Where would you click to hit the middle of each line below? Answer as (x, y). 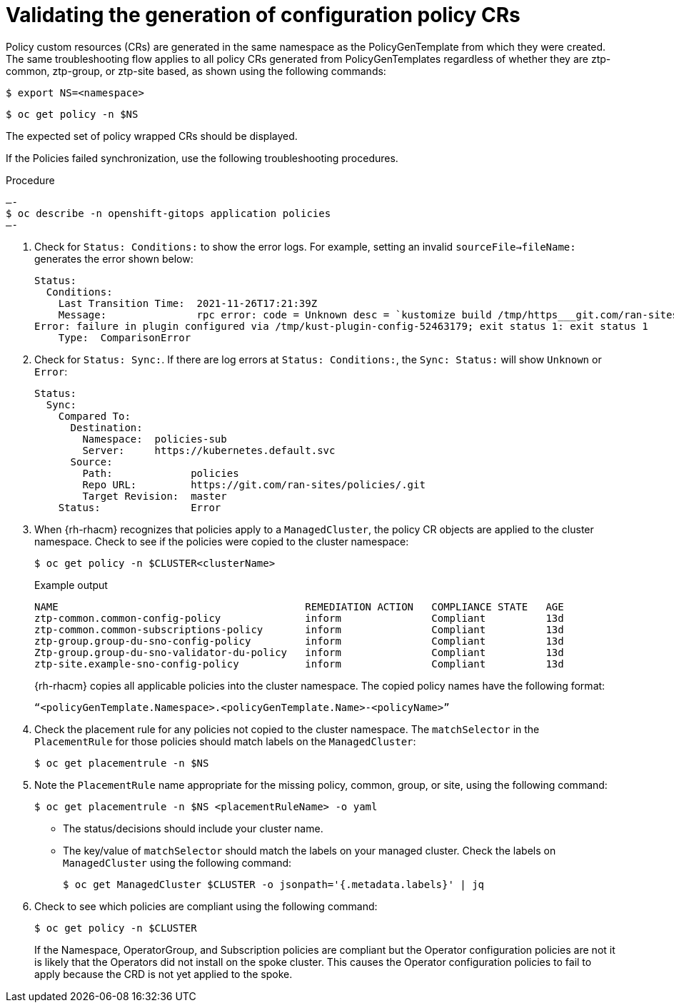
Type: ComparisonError (125, 337)
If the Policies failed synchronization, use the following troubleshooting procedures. (202, 158)
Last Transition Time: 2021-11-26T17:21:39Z (188, 303)
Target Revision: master (155, 496)
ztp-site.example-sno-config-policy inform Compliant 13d (299, 664)
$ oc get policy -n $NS (72, 114)
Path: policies (161, 473)
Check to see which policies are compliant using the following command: (206, 906)
